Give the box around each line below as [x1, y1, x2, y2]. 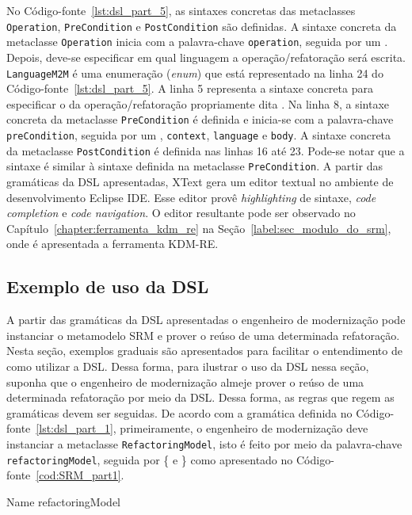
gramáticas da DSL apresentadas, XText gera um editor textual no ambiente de [6, 173, 394, 189]
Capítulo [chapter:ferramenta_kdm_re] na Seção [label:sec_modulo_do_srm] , [6, 219, 391, 236]
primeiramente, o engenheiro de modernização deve [120, 420, 368, 437]
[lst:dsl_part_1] [36, 420, 113, 437]
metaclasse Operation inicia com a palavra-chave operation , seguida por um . [6, 33, 388, 50]
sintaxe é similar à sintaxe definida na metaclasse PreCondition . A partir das [6, 158, 383, 174]
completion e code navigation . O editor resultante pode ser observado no [6, 204, 356, 221]
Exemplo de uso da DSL [6, 274, 209, 299]
